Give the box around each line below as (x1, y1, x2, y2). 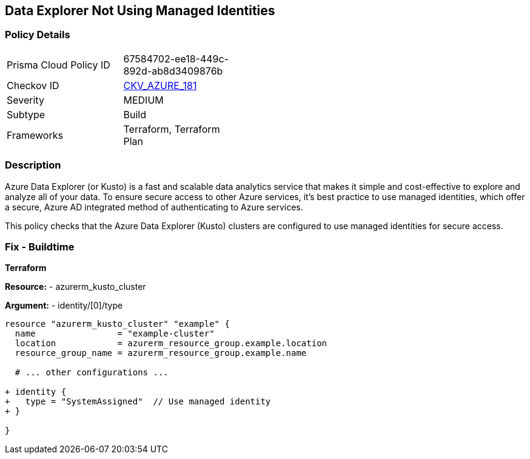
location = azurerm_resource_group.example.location (15, 338, 327, 349)
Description (5, 159, 61, 172)
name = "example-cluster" (15, 329, 215, 339)
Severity (7, 93, 44, 106)
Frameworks (7, 129, 63, 141)
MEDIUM (123, 93, 164, 106)
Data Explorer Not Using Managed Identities (5, 3, 275, 18)
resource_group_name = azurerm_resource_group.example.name (15, 348, 307, 358)
